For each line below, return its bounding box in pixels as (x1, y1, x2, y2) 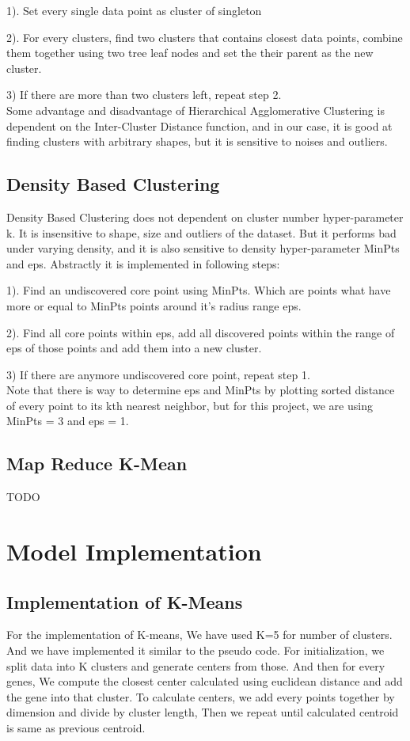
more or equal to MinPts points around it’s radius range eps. (6, 297, 302, 313)
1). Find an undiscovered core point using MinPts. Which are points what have (6, 282, 391, 298)
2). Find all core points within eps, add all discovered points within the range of (6, 324, 395, 340)
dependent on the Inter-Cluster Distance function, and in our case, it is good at (6, 117, 393, 134)
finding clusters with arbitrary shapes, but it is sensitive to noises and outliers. (6, 133, 388, 150)
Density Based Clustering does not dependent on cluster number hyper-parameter (6, 208, 404, 225)
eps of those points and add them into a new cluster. (6, 340, 262, 356)
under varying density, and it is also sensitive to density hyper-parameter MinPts (6, 240, 400, 256)
